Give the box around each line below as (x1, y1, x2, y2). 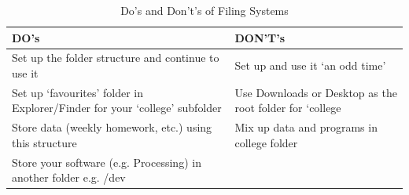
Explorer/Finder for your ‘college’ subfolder (12, 99, 222, 116)
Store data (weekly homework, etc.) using (12, 119, 212, 135)
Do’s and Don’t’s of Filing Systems (120, 2, 289, 18)
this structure (12, 134, 77, 150)
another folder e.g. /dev (12, 169, 126, 186)
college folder (234, 134, 298, 150)
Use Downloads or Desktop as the (234, 84, 397, 100)
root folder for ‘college (234, 99, 341, 116)
